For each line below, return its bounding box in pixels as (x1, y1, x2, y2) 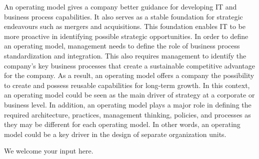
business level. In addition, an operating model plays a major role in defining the (4, 99, 251, 109)
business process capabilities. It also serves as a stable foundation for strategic (4, 11, 243, 21)
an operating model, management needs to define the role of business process (4, 40, 240, 51)
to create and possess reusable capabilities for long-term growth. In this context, (4, 79, 250, 90)
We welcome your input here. (4, 145, 93, 156)
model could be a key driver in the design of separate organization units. (4, 128, 226, 139)
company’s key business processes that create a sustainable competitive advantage (4, 60, 255, 70)
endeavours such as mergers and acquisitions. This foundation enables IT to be (4, 21, 245, 31)
